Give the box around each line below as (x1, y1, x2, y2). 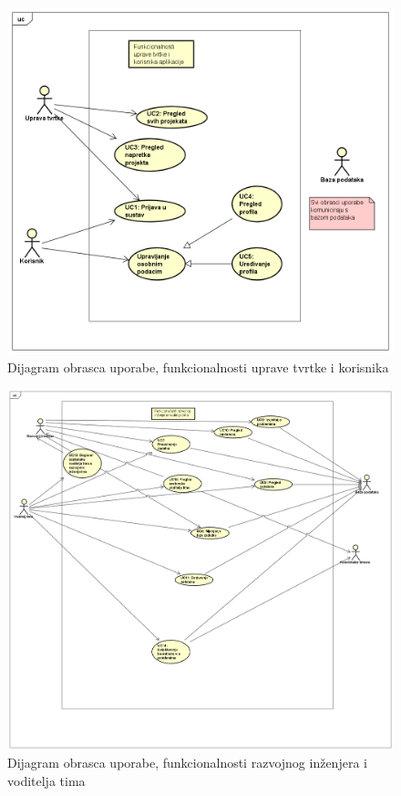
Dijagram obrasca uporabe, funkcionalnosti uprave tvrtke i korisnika (7, 357, 389, 376)
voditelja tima (7, 770, 86, 790)
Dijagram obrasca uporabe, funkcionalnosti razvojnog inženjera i (7, 753, 367, 772)
